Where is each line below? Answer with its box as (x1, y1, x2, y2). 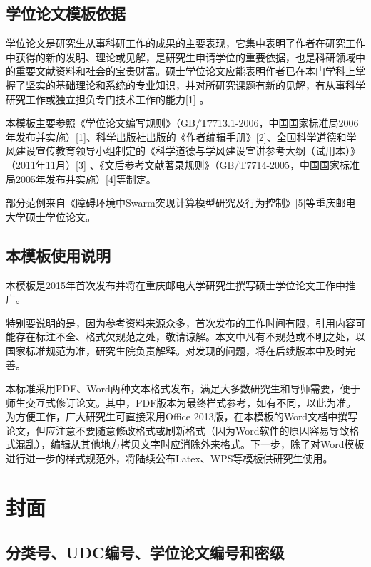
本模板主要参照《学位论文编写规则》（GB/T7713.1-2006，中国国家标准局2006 (6, 115, 359, 130)
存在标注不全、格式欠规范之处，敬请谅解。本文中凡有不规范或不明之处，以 (15, 329, 365, 344)
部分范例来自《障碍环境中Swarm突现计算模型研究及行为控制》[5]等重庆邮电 (6, 195, 356, 210)
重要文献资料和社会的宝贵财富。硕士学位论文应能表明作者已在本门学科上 (15, 63, 355, 78)
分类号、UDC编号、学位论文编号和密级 (6, 541, 285, 563)
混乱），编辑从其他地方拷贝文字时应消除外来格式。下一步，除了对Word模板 (15, 437, 365, 452)
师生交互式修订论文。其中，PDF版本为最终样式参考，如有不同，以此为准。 (6, 395, 357, 410)
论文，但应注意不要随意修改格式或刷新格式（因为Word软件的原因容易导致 (6, 422, 350, 437)
